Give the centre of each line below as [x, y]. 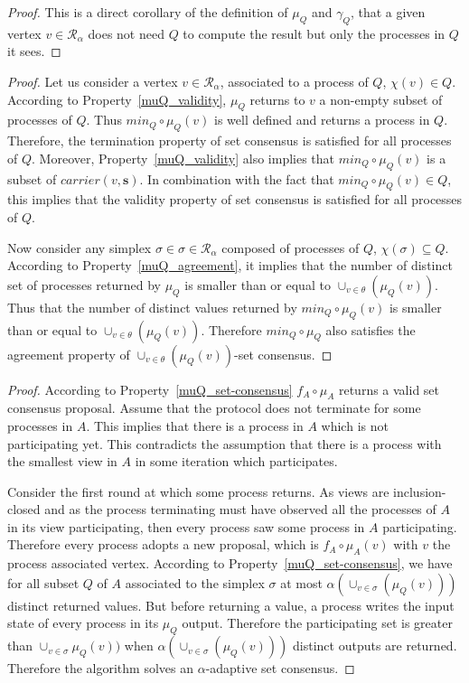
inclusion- [420, 491]
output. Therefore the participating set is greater [317, 623]
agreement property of [69, 354]
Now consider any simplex [80, 247]
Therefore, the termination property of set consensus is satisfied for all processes [230, 140]
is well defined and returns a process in [322, 120]
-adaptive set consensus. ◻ [280, 668]
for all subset [43, 582]
